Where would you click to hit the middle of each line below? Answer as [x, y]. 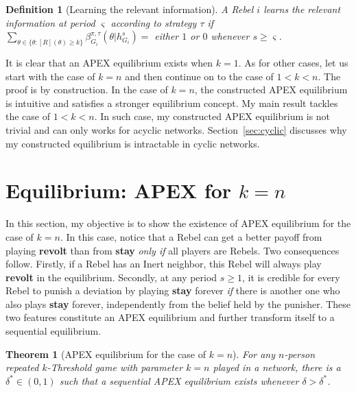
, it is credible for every [291, 277]
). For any [254, 354]
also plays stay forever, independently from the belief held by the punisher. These [178, 303]
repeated [22, 367]
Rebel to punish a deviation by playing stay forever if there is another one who [173, 290]
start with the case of [50, 76]
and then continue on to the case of [199, 76]
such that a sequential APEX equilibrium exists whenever [179, 380]
